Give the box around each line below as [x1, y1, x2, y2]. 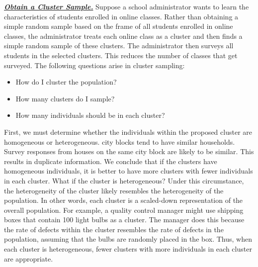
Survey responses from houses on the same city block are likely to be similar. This [4, 146, 254, 157]
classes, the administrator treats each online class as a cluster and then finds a [4, 30, 243, 41]
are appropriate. [4, 253, 53, 264]
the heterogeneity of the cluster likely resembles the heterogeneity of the [4, 185, 224, 195]
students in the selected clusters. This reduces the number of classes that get [4, 50, 238, 60]
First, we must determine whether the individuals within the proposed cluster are [4, 126, 252, 137]
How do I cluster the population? [15, 77, 117, 87]
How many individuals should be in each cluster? [15, 110, 165, 120]
